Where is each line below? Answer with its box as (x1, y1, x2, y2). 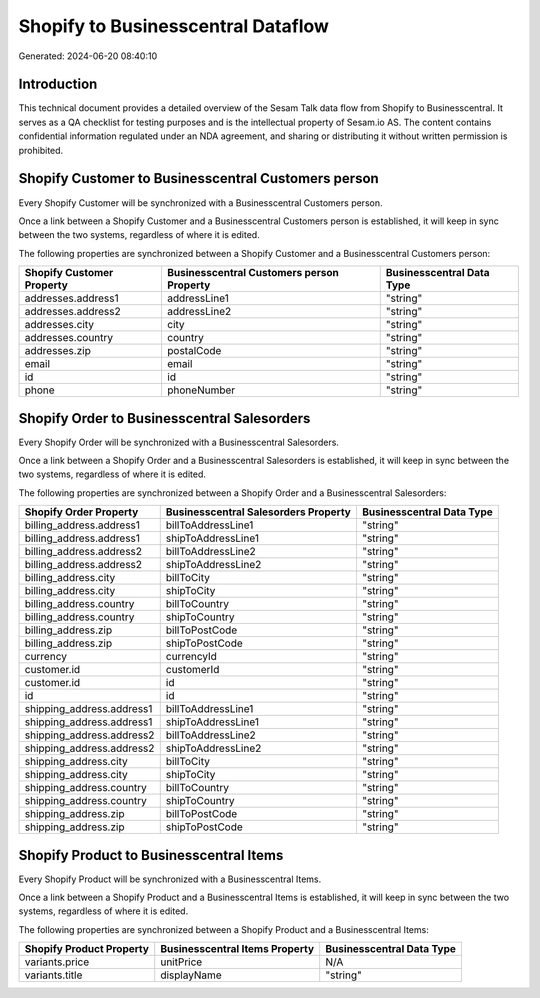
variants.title (24, 968, 83, 982)
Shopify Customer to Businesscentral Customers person (18, 170, 379, 187)
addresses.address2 (24, 305, 121, 319)
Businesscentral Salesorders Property (165, 505, 352, 519)
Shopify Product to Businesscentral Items (18, 846, 284, 864)
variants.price (24, 955, 90, 969)
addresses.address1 (24, 291, 119, 305)
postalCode (166, 344, 222, 358)
